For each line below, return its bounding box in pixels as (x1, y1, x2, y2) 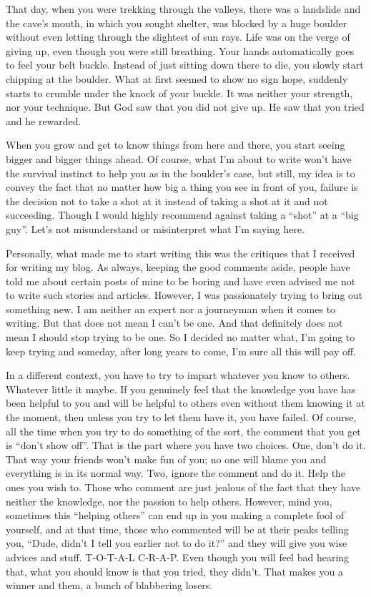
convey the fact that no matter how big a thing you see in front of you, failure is (6, 179, 358, 194)
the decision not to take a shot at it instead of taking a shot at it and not (6, 193, 328, 208)
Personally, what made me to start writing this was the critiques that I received (6, 245, 355, 260)
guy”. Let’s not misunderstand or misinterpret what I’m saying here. (6, 221, 305, 236)
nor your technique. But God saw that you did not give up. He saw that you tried (6, 99, 365, 114)
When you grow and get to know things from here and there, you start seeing (6, 137, 345, 152)
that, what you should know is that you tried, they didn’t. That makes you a (6, 563, 344, 578)
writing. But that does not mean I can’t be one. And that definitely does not (6, 315, 343, 330)
